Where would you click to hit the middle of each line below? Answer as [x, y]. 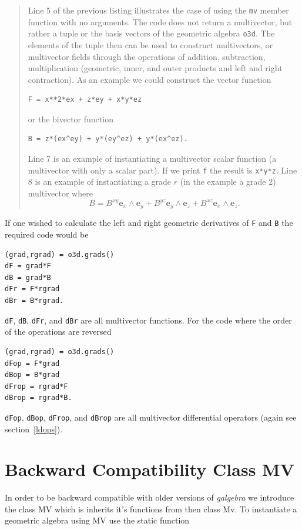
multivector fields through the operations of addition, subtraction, [147, 56]
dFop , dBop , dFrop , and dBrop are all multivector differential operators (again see [151, 417]
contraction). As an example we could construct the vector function [150, 79]
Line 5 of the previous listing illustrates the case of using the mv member [158, 10]
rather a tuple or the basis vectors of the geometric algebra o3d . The [151, 33]
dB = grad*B [28, 277]
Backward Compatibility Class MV [150, 469]
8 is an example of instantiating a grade [100, 181]
